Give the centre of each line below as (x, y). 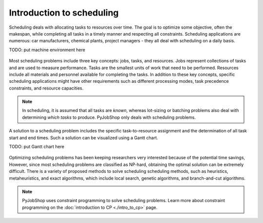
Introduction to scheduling (64, 13)
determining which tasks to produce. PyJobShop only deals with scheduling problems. (109, 117)
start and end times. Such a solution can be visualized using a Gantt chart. (84, 138)
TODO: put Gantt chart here (37, 147)
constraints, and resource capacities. (46, 88)
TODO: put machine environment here (47, 50)
